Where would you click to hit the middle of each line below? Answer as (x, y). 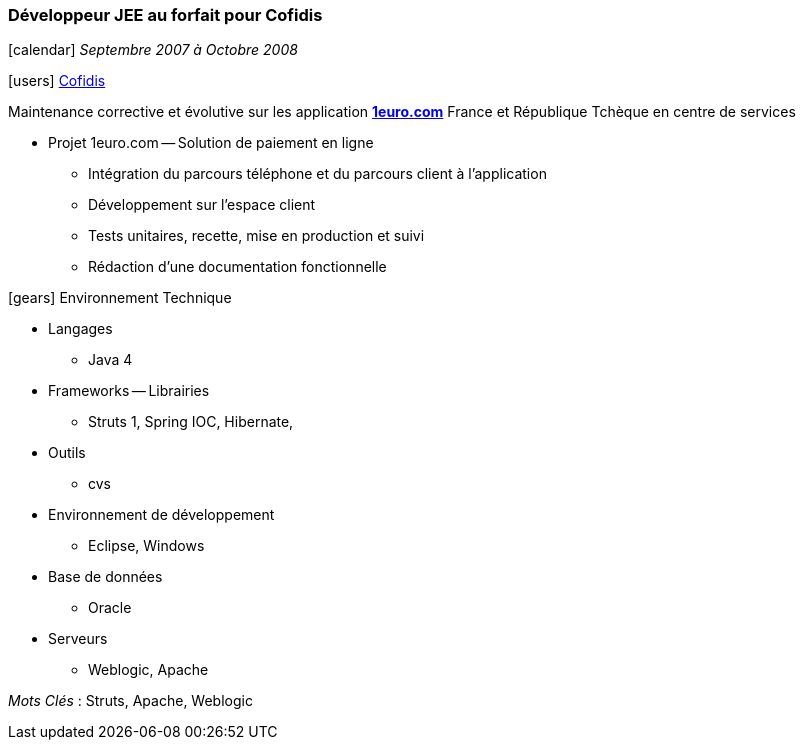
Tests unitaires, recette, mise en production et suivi (256, 236)
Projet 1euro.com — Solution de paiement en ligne (211, 143)
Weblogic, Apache (148, 670)
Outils (67, 453)
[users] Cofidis (57, 81)
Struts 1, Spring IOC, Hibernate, (191, 422)
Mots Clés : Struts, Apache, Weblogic (130, 701)
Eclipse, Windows (146, 546)
